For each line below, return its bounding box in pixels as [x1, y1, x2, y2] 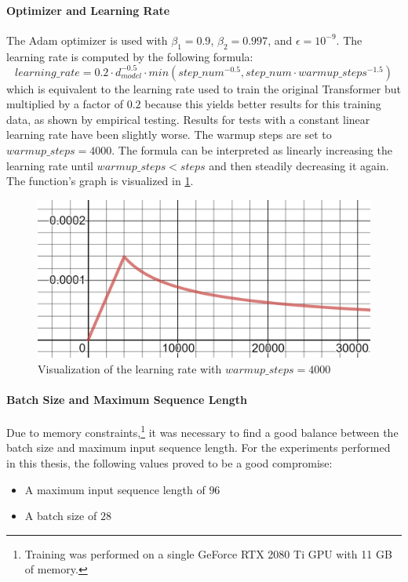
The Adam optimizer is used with [6, 31, 168, 48]
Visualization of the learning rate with [38, 360, 222, 376]
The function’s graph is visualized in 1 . [6, 173, 194, 189]
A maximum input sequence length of [24, 481, 206, 497]
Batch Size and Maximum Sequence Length [6, 391, 247, 407]
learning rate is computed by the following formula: [6, 48, 253, 64]
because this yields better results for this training [144, 96, 381, 112]
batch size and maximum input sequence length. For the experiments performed [6, 439, 391, 456]
